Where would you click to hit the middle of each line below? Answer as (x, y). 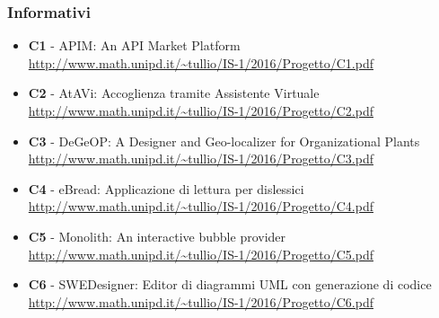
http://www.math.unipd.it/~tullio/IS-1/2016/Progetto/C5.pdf (201, 254)
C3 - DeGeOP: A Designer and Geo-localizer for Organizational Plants (224, 141)
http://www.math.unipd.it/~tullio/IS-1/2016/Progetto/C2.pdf (201, 110)
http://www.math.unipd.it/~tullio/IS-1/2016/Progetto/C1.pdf (201, 62)
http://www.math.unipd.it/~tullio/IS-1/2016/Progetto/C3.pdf (201, 159)
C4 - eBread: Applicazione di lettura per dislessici (166, 188)
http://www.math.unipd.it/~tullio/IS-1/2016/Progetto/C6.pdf (201, 301)
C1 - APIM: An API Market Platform (134, 45)
